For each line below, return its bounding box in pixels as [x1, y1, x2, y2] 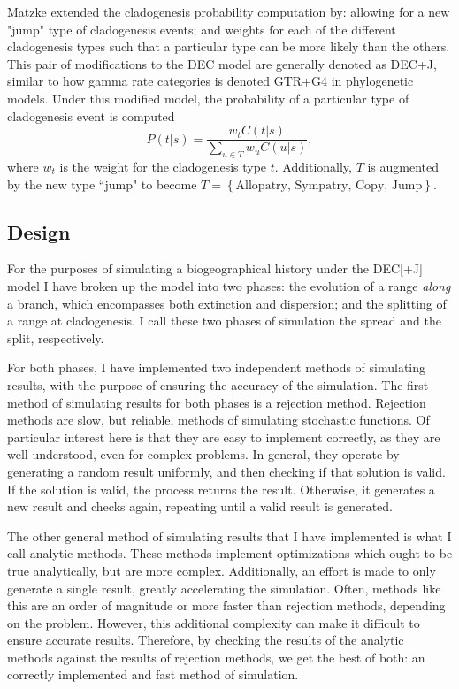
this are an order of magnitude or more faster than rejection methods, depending [7, 596, 446, 615]
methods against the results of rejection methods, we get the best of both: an [7, 647, 425, 666]
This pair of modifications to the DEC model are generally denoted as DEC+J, [7, 54, 437, 73]
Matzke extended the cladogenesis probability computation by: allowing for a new [7, 3, 450, 20]
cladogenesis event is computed [7, 106, 175, 125]
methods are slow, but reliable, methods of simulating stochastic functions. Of [7, 410, 430, 429]
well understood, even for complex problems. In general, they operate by [7, 445, 400, 463]
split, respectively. [7, 328, 104, 347]
